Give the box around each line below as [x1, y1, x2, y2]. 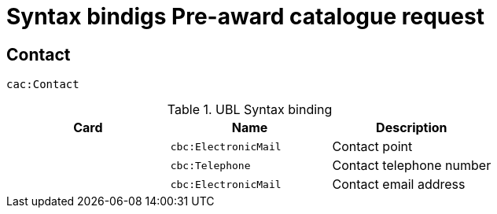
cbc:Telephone [170, 159, 251, 172]
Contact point [332, 138, 413, 155]
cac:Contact [6, 78, 79, 91]
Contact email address [332, 176, 466, 193]
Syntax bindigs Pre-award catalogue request [6, 3, 484, 30]
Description [376, 120, 447, 136]
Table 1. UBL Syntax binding [167, 101, 333, 118]
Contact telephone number [332, 157, 491, 174]
